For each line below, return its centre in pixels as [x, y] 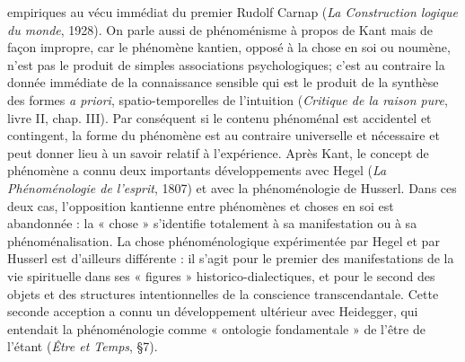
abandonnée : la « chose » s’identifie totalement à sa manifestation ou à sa [212, 223]
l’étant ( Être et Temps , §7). [83, 346]
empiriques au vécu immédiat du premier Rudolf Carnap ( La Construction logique [232, 12]
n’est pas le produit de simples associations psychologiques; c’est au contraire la [226, 64]
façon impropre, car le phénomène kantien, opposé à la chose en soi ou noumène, [229, 47]
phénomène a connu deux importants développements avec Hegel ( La [197, 170]
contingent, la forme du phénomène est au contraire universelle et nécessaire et [224, 135]
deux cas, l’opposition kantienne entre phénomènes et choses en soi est [201, 205]
